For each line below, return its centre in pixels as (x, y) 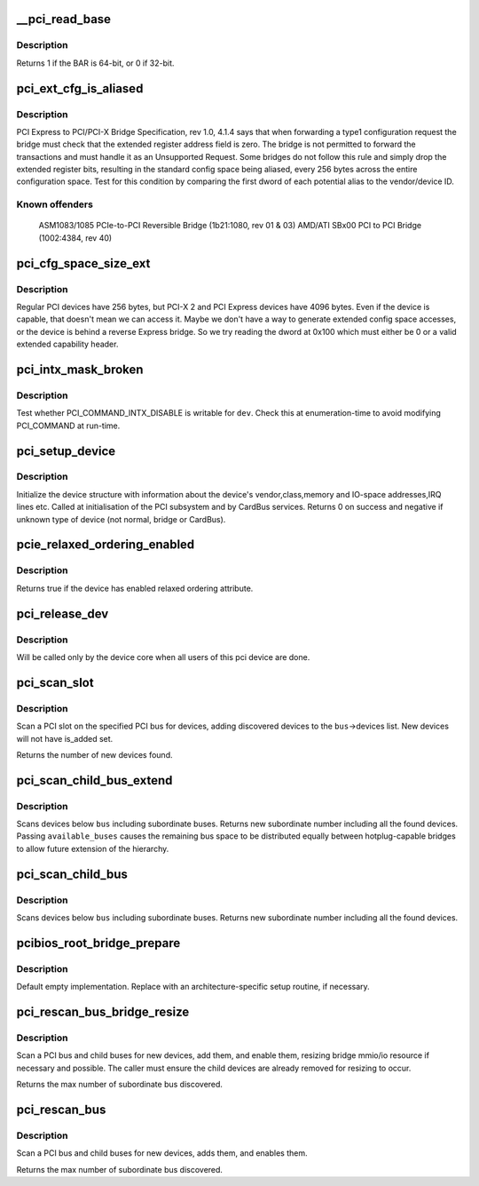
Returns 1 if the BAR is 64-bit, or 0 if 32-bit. (95, 63)
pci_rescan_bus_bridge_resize (103, 1011)
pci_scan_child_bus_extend (94, 780)
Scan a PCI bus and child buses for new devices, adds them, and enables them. (162, 1153)
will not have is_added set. (65, 738)
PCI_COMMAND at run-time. (68, 426)
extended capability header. (67, 344)
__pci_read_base (63, 19)
